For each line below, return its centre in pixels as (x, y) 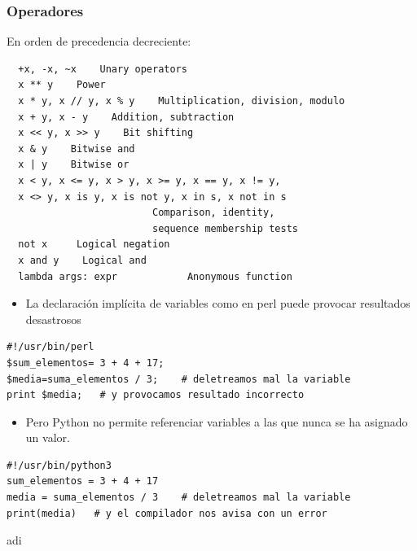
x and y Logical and (82, 260)
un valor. (48, 437)
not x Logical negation (94, 245)
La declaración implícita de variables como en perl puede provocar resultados (218, 303)
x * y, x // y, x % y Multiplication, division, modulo (182, 101)
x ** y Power (62, 85)
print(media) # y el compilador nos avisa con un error (167, 513)
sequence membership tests (225, 228)
